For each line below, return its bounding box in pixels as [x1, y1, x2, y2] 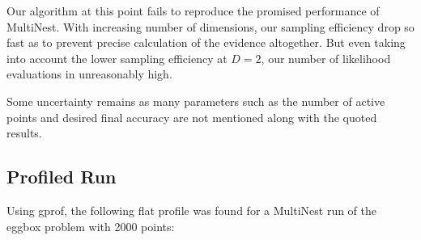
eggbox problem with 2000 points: [6, 217, 175, 234]
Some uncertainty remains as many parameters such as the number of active [6, 92, 385, 109]
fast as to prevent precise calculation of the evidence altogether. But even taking [6, 34, 406, 51]
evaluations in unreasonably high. [6, 65, 172, 82]
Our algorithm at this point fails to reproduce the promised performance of [6, 2, 380, 19]
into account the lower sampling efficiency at [6, 49, 228, 66]
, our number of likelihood [261, 49, 391, 66]
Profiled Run [6, 164, 117, 189]
